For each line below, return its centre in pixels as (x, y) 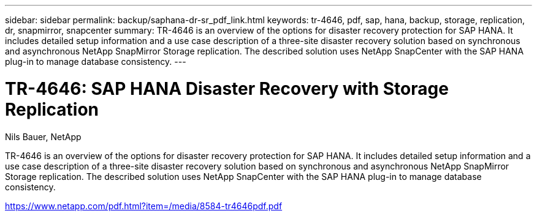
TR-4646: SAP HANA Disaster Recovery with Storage (227, 88)
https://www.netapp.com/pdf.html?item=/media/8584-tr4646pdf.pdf (144, 206)
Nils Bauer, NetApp (43, 136)
